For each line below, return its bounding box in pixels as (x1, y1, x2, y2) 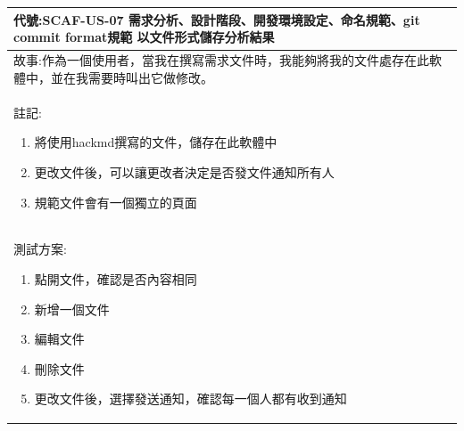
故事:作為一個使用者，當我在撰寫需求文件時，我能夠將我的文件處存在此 (13, 51, 429, 69)
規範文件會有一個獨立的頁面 (34, 192, 197, 211)
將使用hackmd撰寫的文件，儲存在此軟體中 (34, 133, 278, 151)
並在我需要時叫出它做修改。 (50, 68, 213, 86)
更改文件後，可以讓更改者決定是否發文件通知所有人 (34, 162, 335, 181)
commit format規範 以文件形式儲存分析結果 (13, 28, 275, 46)
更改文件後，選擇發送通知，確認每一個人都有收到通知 (34, 389, 347, 408)
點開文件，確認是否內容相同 (34, 269, 197, 288)
